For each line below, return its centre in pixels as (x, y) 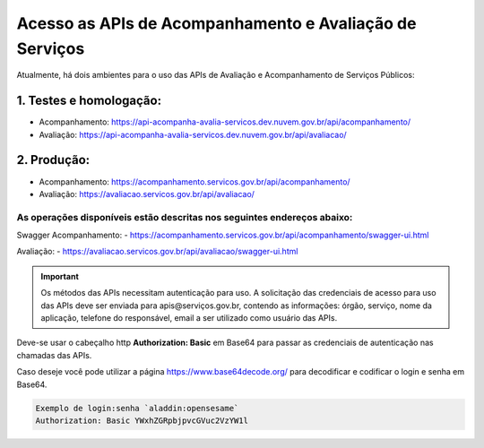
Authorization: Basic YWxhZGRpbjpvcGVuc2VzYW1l (142, 420)
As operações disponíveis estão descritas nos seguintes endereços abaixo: (185, 217)
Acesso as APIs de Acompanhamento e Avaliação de (216, 23)
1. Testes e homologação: (89, 101)
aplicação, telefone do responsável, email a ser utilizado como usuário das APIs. (189, 318)
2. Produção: (53, 160)
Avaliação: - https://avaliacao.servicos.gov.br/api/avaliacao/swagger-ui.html (157, 252)
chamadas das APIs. (54, 355)
